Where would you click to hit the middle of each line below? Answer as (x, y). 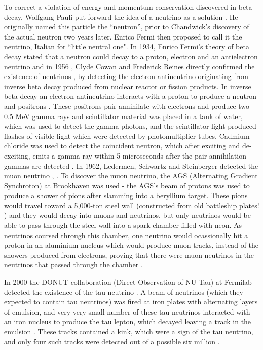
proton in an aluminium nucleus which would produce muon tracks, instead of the (131, 245)
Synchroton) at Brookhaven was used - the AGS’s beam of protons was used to (127, 185)
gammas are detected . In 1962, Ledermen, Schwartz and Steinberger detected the (131, 165)
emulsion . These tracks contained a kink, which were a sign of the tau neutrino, (129, 331)
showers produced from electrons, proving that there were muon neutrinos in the (129, 255)
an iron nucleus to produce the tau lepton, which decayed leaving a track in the (128, 321)
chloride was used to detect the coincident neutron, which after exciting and (122, 146)
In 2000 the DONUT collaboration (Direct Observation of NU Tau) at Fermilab (128, 282)
